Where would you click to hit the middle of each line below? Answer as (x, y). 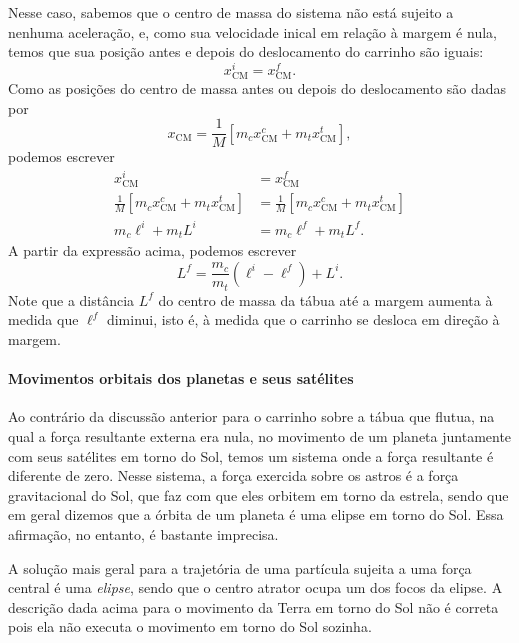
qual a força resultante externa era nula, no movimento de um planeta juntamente (260, 435)
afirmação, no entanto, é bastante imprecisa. (143, 533)
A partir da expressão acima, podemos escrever (152, 250)
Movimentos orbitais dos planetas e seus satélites (181, 378)
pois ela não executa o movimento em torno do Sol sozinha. (190, 626)
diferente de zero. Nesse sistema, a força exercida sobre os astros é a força (233, 475)
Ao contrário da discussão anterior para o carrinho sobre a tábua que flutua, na (251, 416)
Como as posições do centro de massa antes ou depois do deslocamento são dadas (257, 88)
